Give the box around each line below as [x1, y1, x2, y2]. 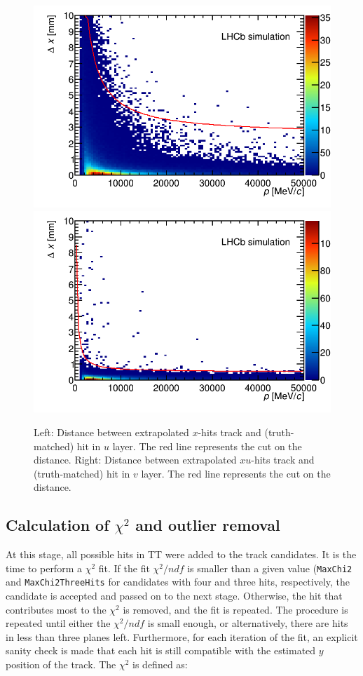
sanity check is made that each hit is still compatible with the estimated [6, 643, 316, 658]
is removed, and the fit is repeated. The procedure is [123, 602, 348, 616]
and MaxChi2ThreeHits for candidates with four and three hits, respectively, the [6, 574, 350, 589]
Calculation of [6, 514, 109, 536]
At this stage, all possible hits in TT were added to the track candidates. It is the [6, 547, 357, 562]
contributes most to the [6, 602, 107, 616]
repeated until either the [6, 616, 111, 630]
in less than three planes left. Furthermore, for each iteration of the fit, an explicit [6, 629, 358, 644]
